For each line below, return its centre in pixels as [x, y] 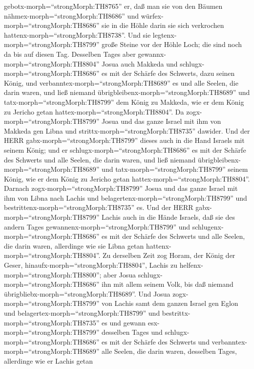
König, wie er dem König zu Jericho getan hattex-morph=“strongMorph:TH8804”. [127, 178]
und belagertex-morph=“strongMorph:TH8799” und [82, 313]
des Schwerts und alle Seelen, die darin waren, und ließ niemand [100, 159]
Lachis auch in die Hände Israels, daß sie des [168, 217]
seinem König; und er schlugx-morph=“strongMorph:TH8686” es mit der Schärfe [125, 150]
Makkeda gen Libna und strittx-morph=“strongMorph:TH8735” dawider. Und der [127, 130]
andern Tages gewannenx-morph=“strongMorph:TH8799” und [97, 226]
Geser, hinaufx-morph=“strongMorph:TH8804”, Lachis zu [91, 265]
